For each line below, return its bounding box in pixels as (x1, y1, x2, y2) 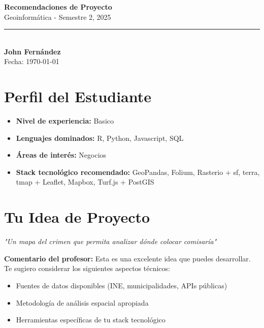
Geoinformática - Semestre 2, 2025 (4, 11, 111, 22)
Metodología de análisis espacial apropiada (16, 297, 149, 308)
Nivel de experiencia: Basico (16, 115, 114, 126)
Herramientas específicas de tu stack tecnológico (16, 314, 166, 325)
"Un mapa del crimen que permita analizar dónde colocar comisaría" (4, 236, 217, 247)
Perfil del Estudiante (4, 86, 152, 107)
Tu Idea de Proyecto (4, 206, 150, 227)
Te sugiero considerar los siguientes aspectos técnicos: (4, 263, 170, 274)
